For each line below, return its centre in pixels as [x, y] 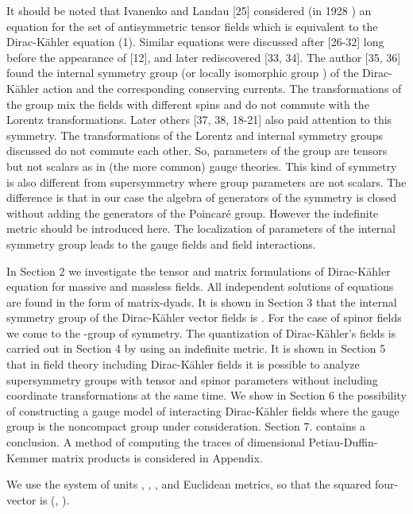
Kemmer [27, 457]
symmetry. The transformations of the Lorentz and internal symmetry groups [195, 135]
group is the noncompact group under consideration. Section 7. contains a [186, 426]
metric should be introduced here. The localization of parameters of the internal [201, 228]
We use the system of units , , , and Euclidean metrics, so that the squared [189, 484]
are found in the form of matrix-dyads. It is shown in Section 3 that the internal [202, 301]
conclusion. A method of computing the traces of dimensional [156, 442]
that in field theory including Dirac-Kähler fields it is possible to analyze [183, 364]
